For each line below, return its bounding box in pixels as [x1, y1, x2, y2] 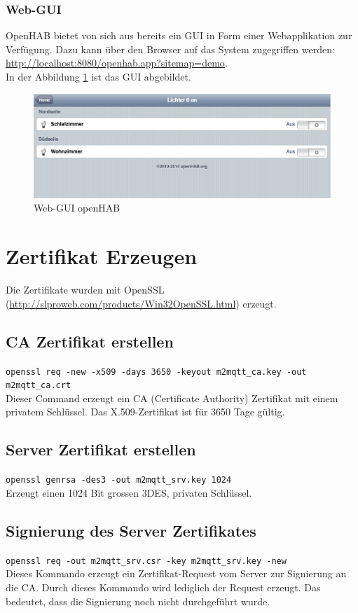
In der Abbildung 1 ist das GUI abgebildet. [6, 69, 191, 83]
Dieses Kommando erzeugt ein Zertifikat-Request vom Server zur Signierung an [6, 566, 347, 581]
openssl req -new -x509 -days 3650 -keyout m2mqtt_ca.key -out [6, 366, 307, 377]
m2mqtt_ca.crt [6, 380, 71, 391]
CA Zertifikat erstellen [6, 330, 174, 352]
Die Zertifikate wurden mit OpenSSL [6, 282, 165, 297]
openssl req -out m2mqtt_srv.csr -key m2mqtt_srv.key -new [6, 556, 287, 566]
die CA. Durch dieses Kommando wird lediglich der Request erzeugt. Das [6, 579, 321, 594]
